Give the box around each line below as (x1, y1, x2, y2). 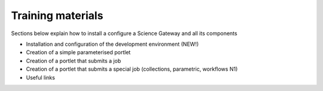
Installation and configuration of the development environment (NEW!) (26, 40, 199, 48)
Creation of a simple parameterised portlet (26, 49, 131, 56)
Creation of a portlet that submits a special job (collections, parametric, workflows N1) (26, 65, 238, 73)
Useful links (26, 74, 55, 81)
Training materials (11, 9, 103, 22)
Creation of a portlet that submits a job (26, 57, 121, 64)
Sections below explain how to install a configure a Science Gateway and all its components (11, 30, 237, 37)
